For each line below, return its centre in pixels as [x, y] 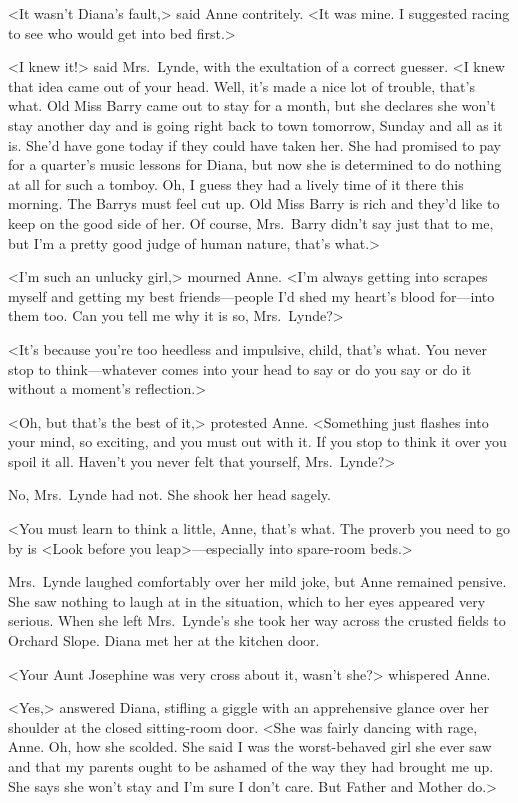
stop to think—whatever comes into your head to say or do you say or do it [240, 368]
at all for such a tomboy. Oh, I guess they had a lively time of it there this [236, 183]
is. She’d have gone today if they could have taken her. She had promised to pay [254, 144]
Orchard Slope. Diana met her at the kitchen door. [164, 640]
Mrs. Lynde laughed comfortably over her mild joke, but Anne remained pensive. [257, 581]
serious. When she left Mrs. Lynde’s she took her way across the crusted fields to [257, 620]
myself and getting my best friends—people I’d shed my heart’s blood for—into [251, 295]
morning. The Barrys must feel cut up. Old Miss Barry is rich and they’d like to [254, 203]
